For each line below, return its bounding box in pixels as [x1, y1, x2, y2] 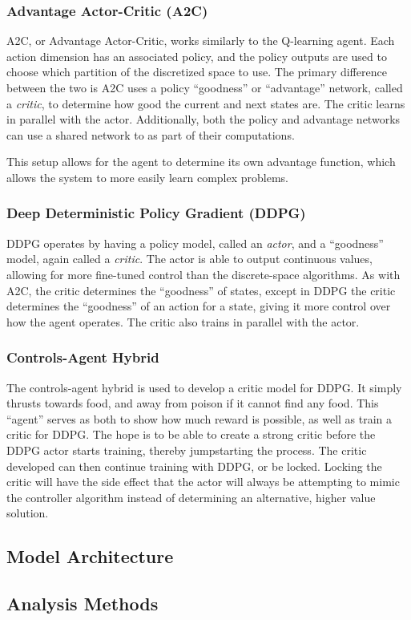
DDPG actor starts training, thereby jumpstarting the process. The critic [6, 441, 367, 458]
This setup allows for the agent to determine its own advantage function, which [6, 153, 396, 170]
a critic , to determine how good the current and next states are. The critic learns [6, 95, 405, 111]
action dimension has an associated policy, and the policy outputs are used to [6, 47, 387, 64]
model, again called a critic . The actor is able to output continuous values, [6, 250, 373, 267]
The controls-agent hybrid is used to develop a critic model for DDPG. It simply [6, 379, 402, 395]
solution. [6, 505, 49, 521]
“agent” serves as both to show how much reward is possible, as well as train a [6, 410, 393, 427]
